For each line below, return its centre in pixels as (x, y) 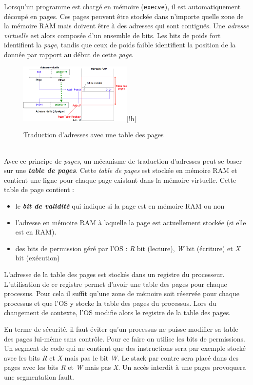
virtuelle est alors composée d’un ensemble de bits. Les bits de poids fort (112, 35)
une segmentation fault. (39, 376)
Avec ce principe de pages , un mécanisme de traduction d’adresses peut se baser (123, 160)
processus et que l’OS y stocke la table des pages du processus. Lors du (110, 303)
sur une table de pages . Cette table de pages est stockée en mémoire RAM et (121, 170)
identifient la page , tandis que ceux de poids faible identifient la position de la (120, 45)
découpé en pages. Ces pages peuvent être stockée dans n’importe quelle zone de (124, 16)
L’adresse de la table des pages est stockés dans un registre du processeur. (114, 274)
